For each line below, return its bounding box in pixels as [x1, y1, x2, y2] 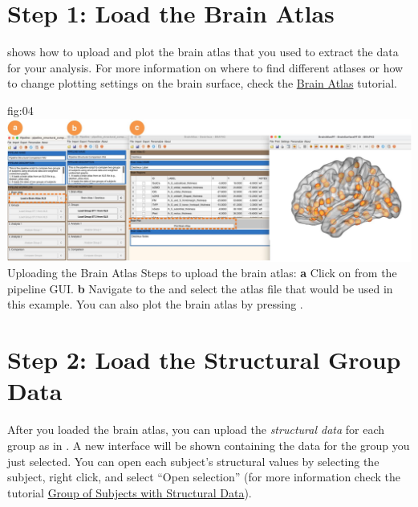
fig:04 [7, 101, 34, 118]
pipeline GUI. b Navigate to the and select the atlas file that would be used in [7, 280, 393, 296]
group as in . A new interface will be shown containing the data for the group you [7, 436, 410, 453]
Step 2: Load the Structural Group [7, 343, 401, 376]
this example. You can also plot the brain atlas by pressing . [7, 296, 303, 313]
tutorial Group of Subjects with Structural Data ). [7, 484, 252, 501]
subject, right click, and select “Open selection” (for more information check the [7, 468, 400, 485]
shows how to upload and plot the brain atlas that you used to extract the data [7, 43, 399, 60]
